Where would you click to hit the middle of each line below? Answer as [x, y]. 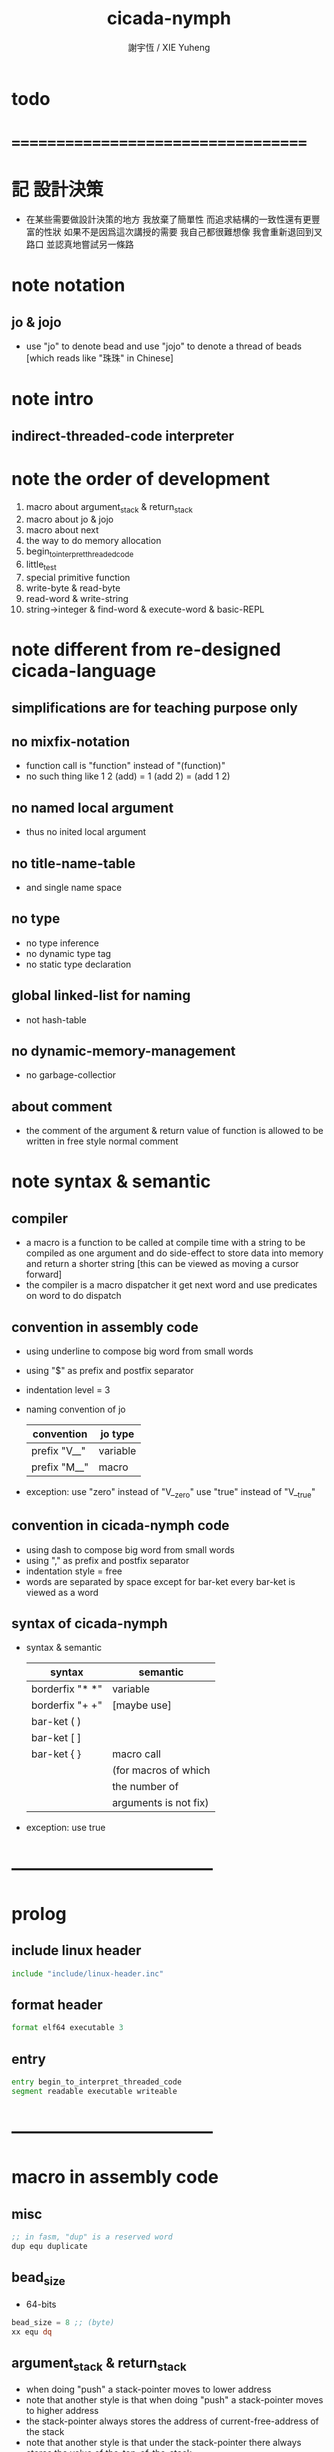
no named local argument [92, 807]
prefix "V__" [58, 1451]
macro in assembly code [115, 2177]
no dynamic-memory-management [123, 1051]
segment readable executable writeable [94, 2091]
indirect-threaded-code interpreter [123, 435]
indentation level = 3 [68, 1390]
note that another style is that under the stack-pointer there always [163, 2443]
